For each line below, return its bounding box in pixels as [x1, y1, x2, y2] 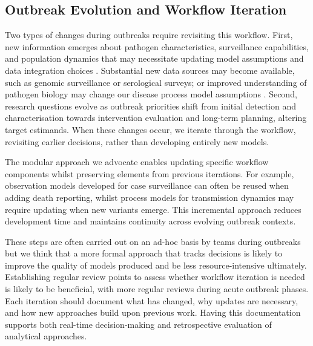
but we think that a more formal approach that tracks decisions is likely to [5, 247, 283, 259]
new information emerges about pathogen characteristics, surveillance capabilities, [5, 40, 309, 53]
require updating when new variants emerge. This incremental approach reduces [5, 203, 301, 215]
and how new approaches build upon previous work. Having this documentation [5, 306, 301, 319]
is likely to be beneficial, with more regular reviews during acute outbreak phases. [5, 282, 309, 295]
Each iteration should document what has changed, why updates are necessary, [5, 294, 298, 307]
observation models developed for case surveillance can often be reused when [5, 179, 289, 192]
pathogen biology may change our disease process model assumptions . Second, [5, 88, 297, 100]
